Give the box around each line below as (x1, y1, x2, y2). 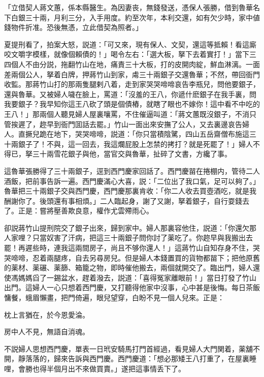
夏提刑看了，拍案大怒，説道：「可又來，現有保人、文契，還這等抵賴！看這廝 (4, 39, 256, 49)
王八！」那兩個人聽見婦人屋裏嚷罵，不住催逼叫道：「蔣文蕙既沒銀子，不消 (4, 108, 249, 119)
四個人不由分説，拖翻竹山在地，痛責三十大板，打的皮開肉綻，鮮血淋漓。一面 (4, 58, 260, 69)
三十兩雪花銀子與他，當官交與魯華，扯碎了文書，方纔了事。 (32, 148, 232, 159)
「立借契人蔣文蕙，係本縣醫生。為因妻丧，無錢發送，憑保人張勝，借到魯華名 (4, 2, 260, 12)
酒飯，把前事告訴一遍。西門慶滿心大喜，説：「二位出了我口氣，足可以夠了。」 (4, 175, 260, 186)
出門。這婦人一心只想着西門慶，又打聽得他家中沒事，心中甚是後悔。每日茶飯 (4, 282, 260, 293)
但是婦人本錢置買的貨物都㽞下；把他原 (124, 252, 253, 263)
